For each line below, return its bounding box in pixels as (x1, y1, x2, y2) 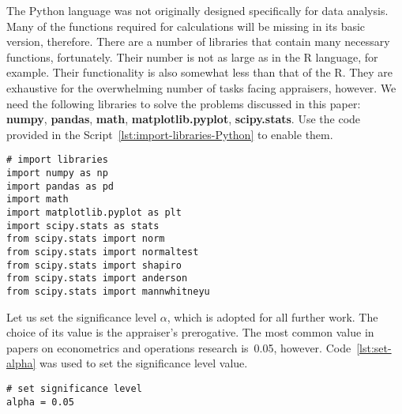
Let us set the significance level (6, 308, 157, 325)
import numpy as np (6, 167, 108, 179)
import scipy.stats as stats (6, 220, 160, 231)
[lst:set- (356, 339, 392, 356)
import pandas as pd (6, 180, 115, 192)
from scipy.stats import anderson (6, 273, 188, 284)
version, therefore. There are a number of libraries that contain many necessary (6, 33, 390, 50)
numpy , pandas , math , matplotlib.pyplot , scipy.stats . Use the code (6, 111, 361, 127)
